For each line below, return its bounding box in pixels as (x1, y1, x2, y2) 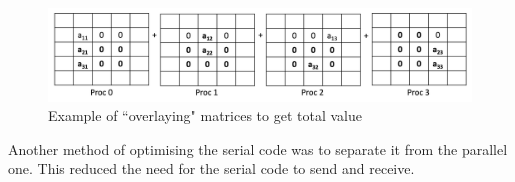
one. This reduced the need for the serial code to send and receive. (8, 158, 415, 179)
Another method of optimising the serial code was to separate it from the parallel (8, 138, 508, 159)
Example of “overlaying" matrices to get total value (48, 105, 362, 126)
